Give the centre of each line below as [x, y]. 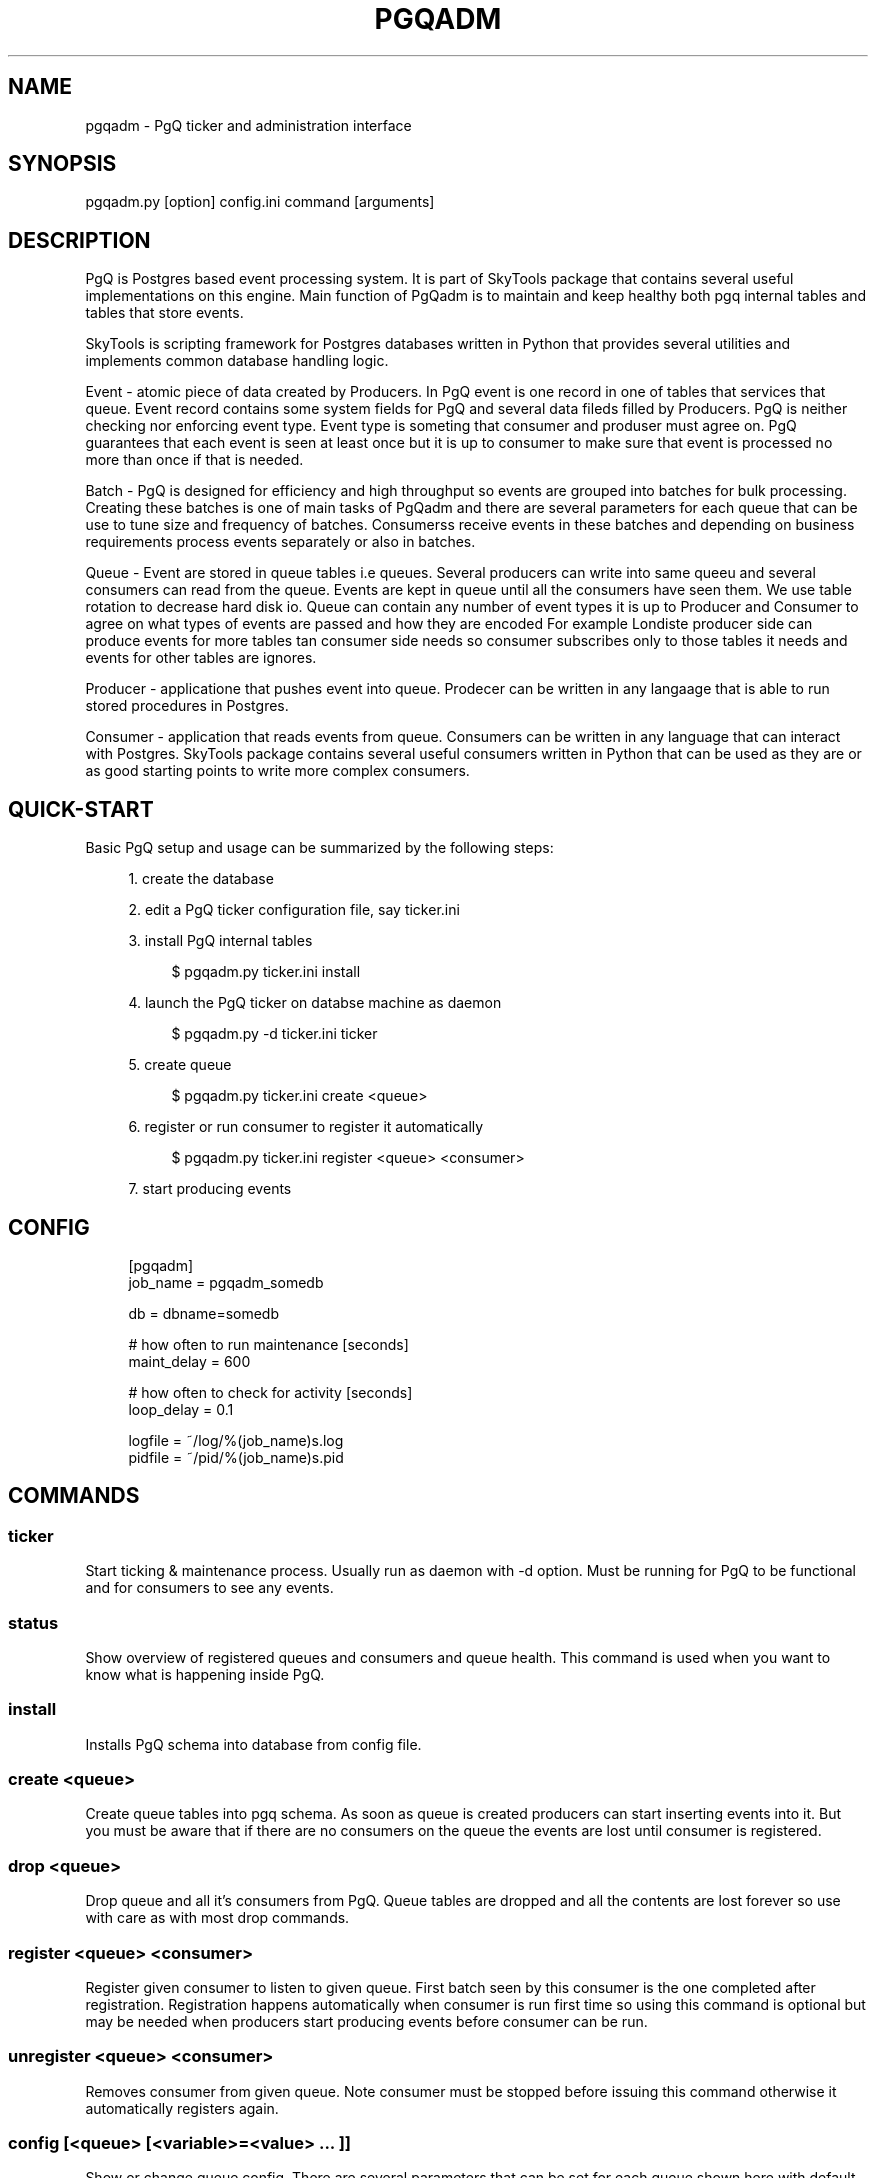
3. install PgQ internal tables [220, 941]
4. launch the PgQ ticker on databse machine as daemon [315, 1003]
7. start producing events [210, 1189]
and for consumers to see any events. [209, 1588]
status [33, 1622]
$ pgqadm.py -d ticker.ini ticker [274, 1034]
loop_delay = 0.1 [181, 1409]
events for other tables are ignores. [201, 658]
